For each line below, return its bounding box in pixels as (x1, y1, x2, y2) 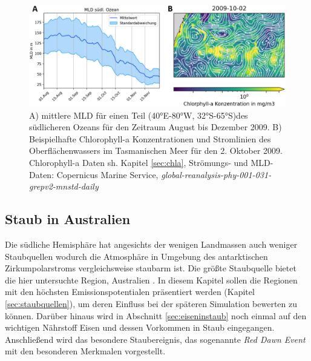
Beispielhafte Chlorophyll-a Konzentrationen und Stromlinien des (29, 132, 271, 145)
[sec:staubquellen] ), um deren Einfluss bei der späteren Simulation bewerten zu (5, 297, 297, 310)
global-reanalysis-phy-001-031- (161, 168, 272, 180)
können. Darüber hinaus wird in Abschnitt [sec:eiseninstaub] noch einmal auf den (5, 309, 307, 322)
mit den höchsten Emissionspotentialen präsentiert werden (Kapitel (5, 285, 255, 298)
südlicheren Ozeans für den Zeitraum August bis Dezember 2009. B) (29, 121, 282, 133)
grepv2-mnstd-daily (29, 180, 99, 193)
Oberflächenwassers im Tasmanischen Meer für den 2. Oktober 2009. (29, 144, 283, 157)
